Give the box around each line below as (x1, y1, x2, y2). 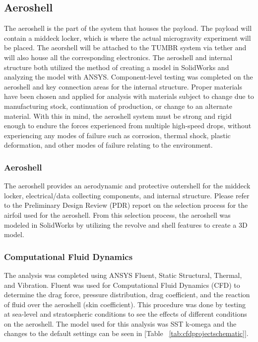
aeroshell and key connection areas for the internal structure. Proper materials (4, 81, 242, 91)
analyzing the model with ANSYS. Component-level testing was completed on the (4, 72, 253, 82)
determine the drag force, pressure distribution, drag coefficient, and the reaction (4, 289, 250, 300)
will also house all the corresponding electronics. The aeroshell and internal (4, 52, 233, 62)
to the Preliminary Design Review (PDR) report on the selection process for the (4, 200, 248, 210)
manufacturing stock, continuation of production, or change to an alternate (4, 100, 232, 111)
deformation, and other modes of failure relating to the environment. (4, 140, 213, 150)
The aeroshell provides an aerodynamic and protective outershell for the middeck (4, 180, 251, 191)
